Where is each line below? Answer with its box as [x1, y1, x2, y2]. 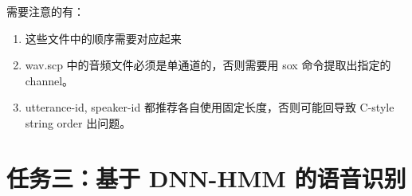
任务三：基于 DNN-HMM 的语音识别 [6, 161, 406, 194]
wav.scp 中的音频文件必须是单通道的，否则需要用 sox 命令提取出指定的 [25, 57, 391, 73]
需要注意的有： [6, 3, 84, 19]
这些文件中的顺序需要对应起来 [25, 29, 182, 46]
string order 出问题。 [25, 114, 131, 131]
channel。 [25, 72, 74, 88]
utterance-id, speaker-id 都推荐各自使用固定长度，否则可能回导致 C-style [25, 99, 394, 116]
